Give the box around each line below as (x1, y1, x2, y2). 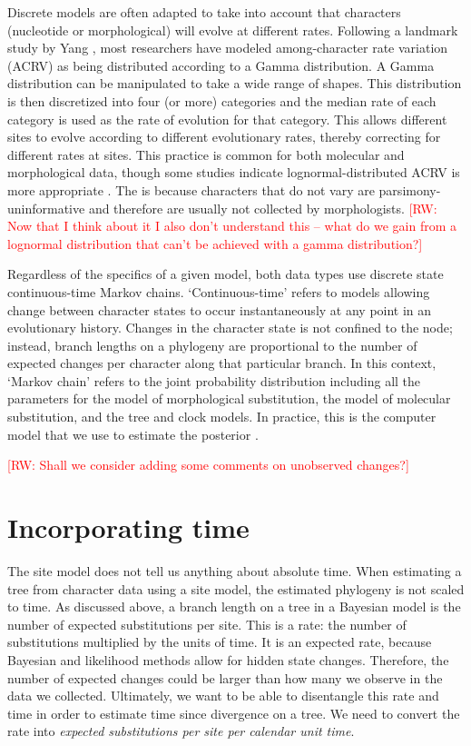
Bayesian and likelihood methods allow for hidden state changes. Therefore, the (7, 650, 449, 669)
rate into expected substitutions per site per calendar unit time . (7, 721, 355, 741)
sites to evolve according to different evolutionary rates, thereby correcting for (7, 127, 441, 146)
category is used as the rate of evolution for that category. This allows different (7, 109, 447, 128)
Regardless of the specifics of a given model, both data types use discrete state (7, 264, 444, 283)
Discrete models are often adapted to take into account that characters (7, 3, 401, 21)
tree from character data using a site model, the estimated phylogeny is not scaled (7, 579, 465, 598)
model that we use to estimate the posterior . (7, 424, 259, 443)
